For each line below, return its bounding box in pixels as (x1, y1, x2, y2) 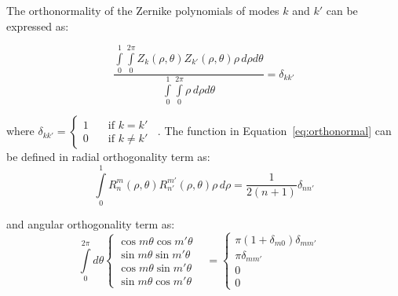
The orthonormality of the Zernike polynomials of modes (6, 2, 279, 18)
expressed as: (6, 17, 69, 34)
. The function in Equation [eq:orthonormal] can (157, 122, 392, 139)
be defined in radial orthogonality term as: (6, 148, 210, 165)
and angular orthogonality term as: (6, 216, 175, 232)
